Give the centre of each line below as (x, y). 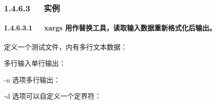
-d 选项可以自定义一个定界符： (53, 96)
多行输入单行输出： (35, 63)
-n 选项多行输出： (32, 79)
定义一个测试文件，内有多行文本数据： (66, 46)
